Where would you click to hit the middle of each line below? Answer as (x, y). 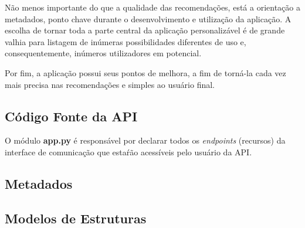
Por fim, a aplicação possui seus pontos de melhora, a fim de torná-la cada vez (145, 72)
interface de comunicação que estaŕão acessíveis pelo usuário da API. (128, 152)
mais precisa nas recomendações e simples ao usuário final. (110, 84)
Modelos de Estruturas (76, 218)
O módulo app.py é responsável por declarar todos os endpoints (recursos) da (145, 140)
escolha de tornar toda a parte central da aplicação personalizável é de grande (145, 30)
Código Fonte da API (71, 116)
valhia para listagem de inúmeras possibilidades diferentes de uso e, (126, 41)
